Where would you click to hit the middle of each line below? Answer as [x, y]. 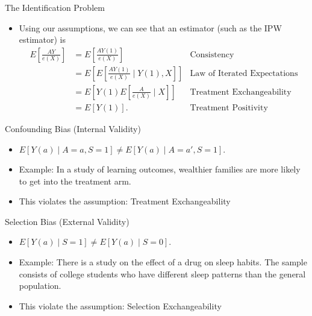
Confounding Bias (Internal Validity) [73, 128]
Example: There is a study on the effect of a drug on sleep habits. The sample [163, 262]
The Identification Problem [55, 7]
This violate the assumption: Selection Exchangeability [120, 305]
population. [40, 286]
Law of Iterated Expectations [244, 73]
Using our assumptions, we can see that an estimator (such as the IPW [150, 27]
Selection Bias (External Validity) [67, 221]
